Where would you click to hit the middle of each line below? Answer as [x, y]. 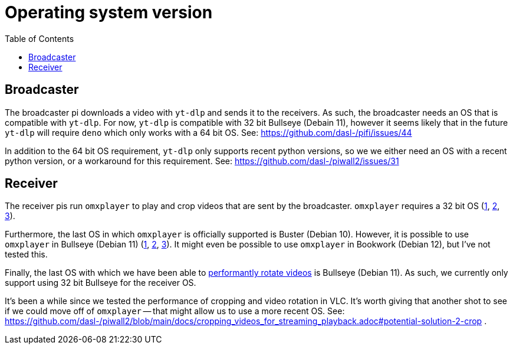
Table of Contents [40, 38]
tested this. [26, 255]
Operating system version [109, 12]
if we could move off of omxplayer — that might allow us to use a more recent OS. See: [175, 311]
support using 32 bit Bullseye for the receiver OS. [101, 283]
